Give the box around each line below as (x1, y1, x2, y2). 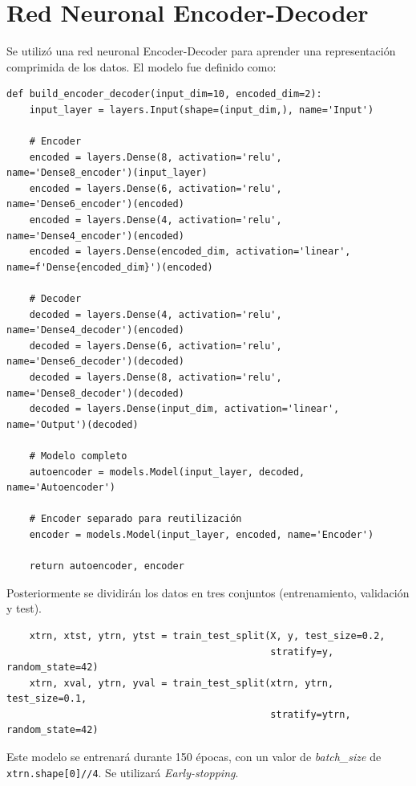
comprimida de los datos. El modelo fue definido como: (6, 58, 277, 75)
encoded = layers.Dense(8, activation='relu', (29, 151, 282, 163)
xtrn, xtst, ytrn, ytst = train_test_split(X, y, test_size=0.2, (29, 629, 386, 641)
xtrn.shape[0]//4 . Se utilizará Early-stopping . (6, 764, 239, 780)
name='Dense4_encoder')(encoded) (6, 230, 184, 242)
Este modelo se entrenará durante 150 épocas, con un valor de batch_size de (6, 748, 382, 765)
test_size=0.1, (6, 693, 87, 705)
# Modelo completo (29, 450, 127, 462)
